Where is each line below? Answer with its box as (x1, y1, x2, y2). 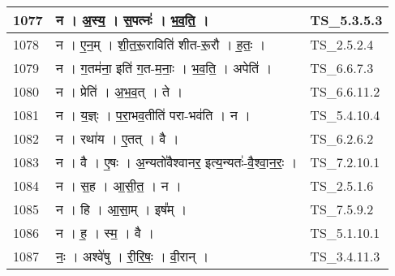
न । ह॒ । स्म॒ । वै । (55, 223, 155, 242)
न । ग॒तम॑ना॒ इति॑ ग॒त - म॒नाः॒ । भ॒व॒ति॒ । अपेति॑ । (55, 58, 273, 77)
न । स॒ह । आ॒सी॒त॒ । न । (55, 176, 182, 195)
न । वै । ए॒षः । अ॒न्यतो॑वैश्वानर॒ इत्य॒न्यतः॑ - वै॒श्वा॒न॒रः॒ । (55, 153, 298, 171)
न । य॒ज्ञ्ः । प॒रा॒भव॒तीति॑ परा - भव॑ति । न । (55, 106, 251, 124)
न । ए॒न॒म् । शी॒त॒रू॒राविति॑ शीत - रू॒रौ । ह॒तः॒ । (55, 35, 266, 54)
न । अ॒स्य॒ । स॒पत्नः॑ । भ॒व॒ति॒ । (55, 11, 209, 29)
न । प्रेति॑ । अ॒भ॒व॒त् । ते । (55, 82, 183, 101)
